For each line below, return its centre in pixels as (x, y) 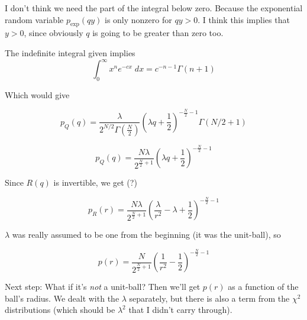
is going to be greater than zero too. (158, 33)
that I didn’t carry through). (180, 310)
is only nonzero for (138, 19)
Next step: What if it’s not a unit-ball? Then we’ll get (103, 287)
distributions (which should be (60, 310)
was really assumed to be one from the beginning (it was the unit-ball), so (146, 235)
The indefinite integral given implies (70, 52)
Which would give (37, 94)
